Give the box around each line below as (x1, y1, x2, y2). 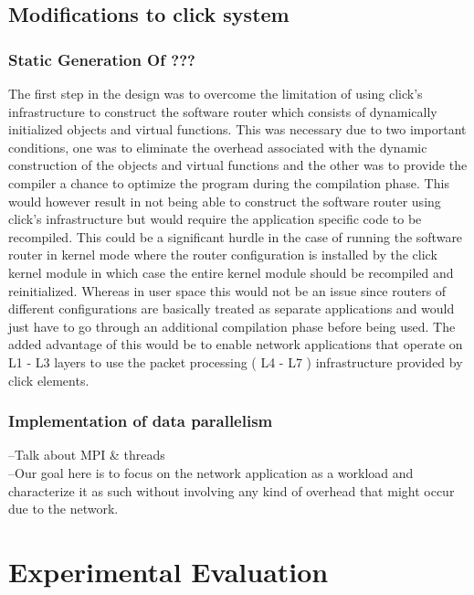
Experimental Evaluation (8, 552, 329, 590)
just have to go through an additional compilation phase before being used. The (8, 316, 456, 335)
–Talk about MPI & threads (8, 445, 165, 464)
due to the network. (8, 499, 119, 518)
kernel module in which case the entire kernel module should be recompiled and (8, 262, 454, 282)
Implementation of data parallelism (8, 409, 273, 432)
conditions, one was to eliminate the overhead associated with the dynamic (8, 137, 427, 156)
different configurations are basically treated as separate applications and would (8, 299, 455, 318)
